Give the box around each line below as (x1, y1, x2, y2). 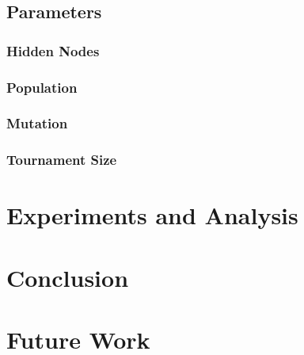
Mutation (6, 113, 68, 133)
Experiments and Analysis (6, 199, 298, 231)
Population (6, 77, 78, 97)
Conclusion (6, 261, 129, 293)
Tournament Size (6, 150, 117, 170)
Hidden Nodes (6, 40, 100, 60)
